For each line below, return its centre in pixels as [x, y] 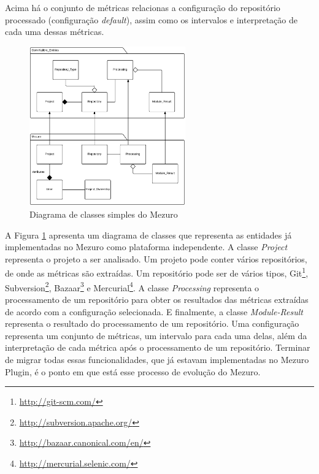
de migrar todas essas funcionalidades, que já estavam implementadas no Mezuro [157, 359]
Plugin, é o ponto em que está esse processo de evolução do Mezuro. [133, 371]
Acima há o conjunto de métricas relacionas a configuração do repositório [143, 7]
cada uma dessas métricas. [55, 32]
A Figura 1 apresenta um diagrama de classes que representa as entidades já [148, 235]
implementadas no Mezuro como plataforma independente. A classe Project [146, 247]
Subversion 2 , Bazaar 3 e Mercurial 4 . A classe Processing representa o [132, 286]
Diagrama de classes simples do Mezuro [104, 214]
